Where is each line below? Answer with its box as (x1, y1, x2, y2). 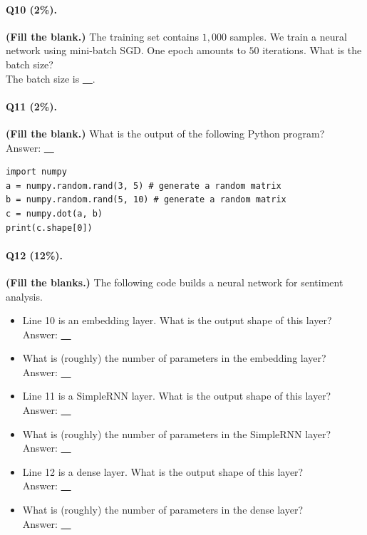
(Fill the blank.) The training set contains (6, 28, 199, 43)
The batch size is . (6, 71, 95, 85)
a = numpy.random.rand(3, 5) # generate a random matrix (6, 180, 281, 191)
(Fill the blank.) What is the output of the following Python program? (6, 125, 325, 140)
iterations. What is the (262, 43, 362, 58)
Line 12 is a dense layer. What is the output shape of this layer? (22, 464, 304, 479)
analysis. (6, 289, 43, 303)
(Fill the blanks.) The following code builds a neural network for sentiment (6, 274, 343, 289)
